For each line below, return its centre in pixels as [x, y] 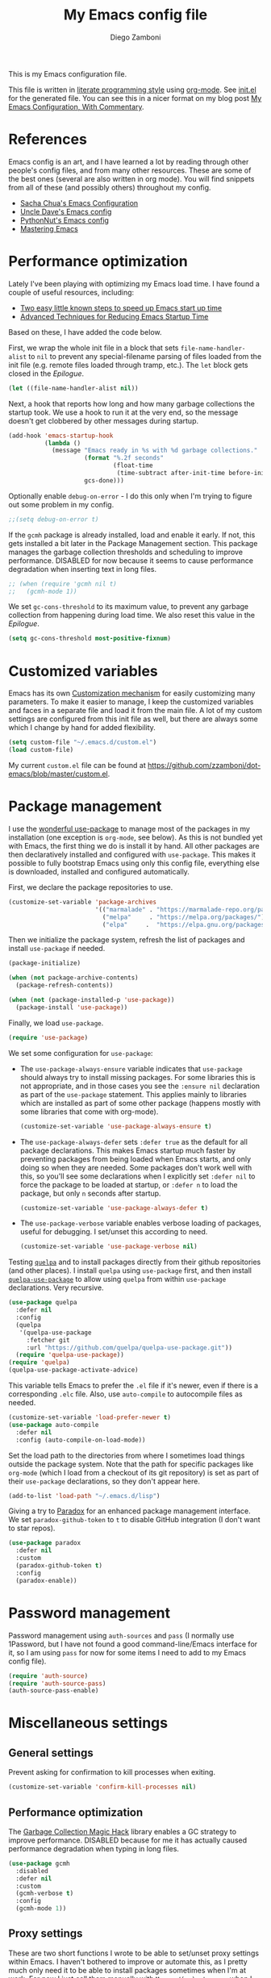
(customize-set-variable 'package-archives [83, 902]
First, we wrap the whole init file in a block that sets [94, 348]
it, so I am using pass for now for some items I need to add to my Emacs [127, 1652]
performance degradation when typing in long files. [94, 1848]
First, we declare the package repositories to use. [91, 887]
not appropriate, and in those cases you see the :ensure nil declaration [140, 1086]
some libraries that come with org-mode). [89, 1112]
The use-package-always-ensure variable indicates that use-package [131, 1068]
